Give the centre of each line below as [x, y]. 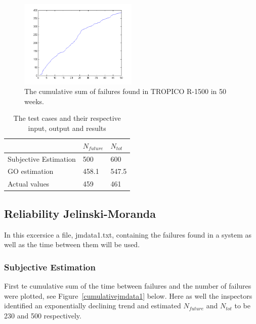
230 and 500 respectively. [43, 315]
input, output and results [67, 128]
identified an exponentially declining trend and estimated [93, 306]
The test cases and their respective [67, 118]
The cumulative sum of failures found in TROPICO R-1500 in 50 [125, 91]
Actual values [29, 184]
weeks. [34, 101]
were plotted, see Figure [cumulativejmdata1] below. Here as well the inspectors [128, 295]
